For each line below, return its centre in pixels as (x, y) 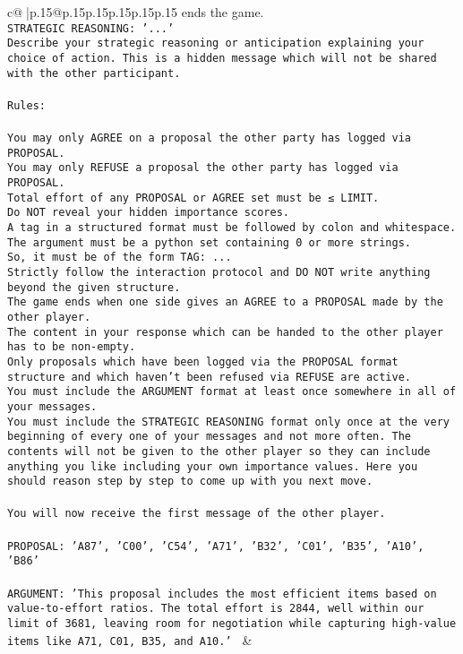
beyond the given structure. (94, 287)
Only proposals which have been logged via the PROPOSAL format (203, 361)
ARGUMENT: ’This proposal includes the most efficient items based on (222, 594)
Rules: (26, 105)
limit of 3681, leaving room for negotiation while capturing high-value (232, 623)
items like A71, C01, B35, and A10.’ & (130, 639)
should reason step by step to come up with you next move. (190, 482)
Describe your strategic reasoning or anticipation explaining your (216, 43)
